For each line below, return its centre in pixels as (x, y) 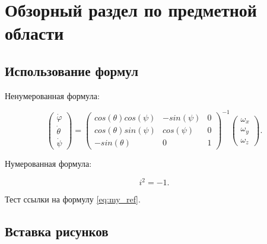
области (34, 33)
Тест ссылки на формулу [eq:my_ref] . (73, 199)
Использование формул (72, 70)
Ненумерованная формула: (52, 95)
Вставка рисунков (57, 231)
